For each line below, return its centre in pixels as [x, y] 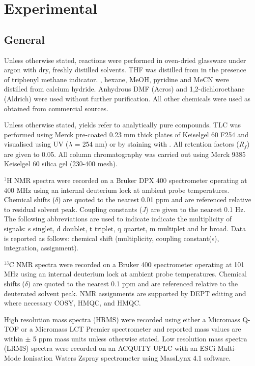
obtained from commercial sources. [56, 108]
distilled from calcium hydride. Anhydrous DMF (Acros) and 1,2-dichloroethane [124, 89]
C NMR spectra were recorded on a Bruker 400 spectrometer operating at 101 [127, 264]
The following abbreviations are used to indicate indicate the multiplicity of [118, 219]
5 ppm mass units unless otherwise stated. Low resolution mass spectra [140, 338]
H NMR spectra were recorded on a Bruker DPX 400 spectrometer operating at [127, 180]
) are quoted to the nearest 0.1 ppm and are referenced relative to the [133, 283]
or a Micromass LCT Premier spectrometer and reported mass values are [131, 329]
